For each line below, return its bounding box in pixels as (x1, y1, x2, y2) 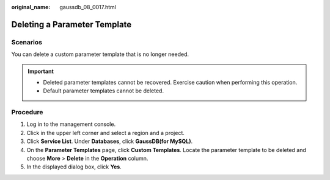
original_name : (11, 4, 51, 10)
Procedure (11, 108, 43, 117)
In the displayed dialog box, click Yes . (26, 163, 122, 170)
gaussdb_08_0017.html (59, 4, 116, 10)
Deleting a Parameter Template (11, 19, 132, 30)
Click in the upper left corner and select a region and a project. (26, 129, 185, 136)
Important (28, 67, 54, 75)
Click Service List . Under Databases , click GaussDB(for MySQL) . (26, 137, 193, 145)
